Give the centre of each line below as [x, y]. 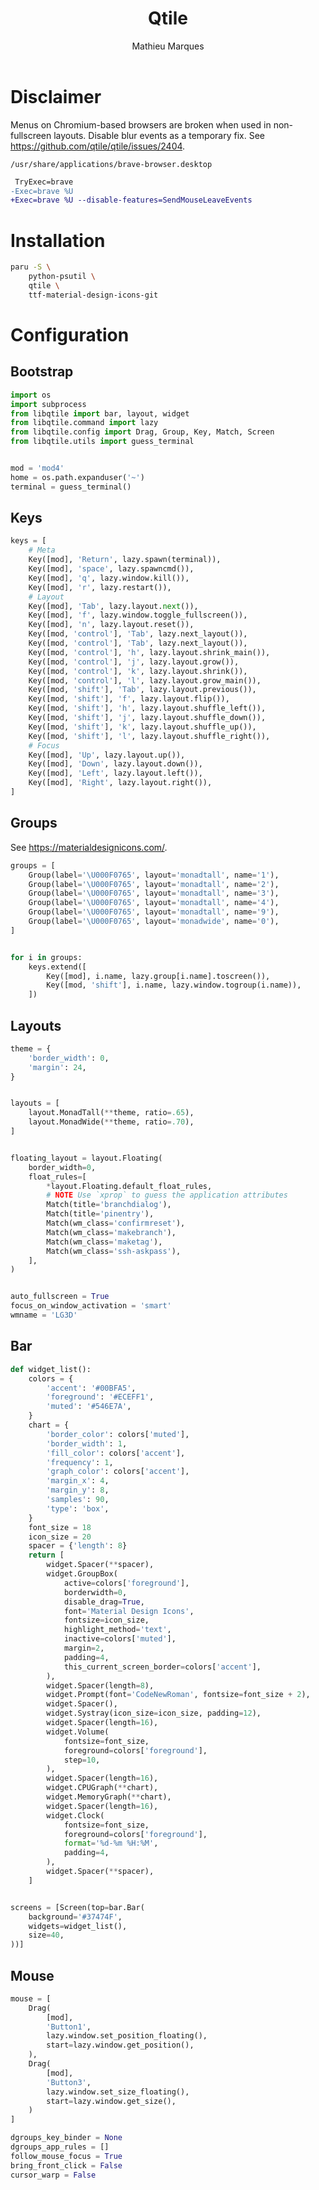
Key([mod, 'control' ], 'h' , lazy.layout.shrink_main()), [149, 652]
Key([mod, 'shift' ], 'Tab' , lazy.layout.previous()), [142, 690]
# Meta [42, 550]
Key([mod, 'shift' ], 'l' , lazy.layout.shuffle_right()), [149, 736]
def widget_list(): [51, 1369]
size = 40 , [46, 1935]
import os [31, 395]
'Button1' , [69, 2027]
